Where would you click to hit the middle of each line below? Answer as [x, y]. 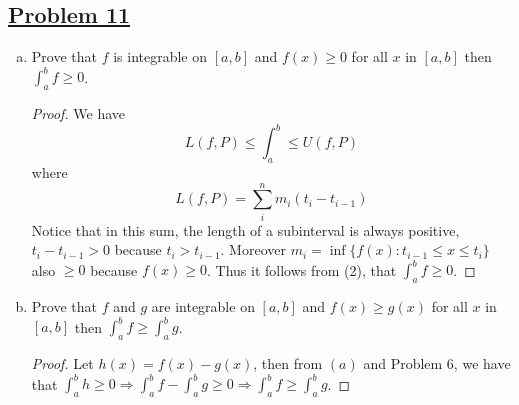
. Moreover [253, 249]
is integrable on [160, 56]
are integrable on [203, 306]
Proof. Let [62, 363]
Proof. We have [78, 113]
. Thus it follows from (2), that [302, 269]
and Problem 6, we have [437, 363]
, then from [288, 363]
